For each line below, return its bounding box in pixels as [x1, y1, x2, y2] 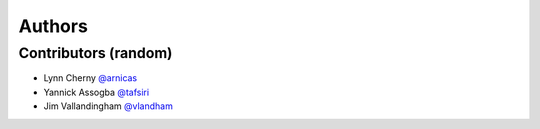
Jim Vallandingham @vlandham [43, 100, 174, 112]
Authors [18, 15, 89, 37]
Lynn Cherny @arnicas [43, 72, 138, 84]
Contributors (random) [18, 44, 173, 62]
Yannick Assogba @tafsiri [43, 86, 150, 98]
